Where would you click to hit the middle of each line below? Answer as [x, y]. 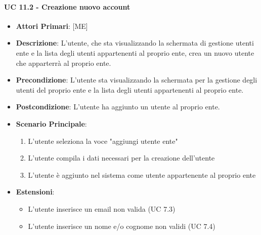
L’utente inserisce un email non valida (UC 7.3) [102, 208]
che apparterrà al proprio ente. [63, 63]
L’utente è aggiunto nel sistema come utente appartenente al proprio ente [142, 174]
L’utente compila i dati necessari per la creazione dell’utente [121, 158]
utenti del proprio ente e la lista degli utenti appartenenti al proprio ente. [130, 89]
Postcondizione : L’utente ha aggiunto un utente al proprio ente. [118, 107]
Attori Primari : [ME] [52, 26]
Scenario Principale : [51, 123]
